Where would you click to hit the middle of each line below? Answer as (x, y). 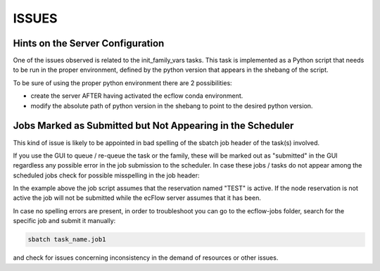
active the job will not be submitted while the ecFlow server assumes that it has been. (137, 198)
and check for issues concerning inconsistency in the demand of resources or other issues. (146, 258)
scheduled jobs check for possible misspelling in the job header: (106, 175)
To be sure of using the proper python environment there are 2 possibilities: (122, 83)
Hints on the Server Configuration (89, 43)
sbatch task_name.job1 (67, 240)
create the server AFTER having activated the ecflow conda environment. (137, 96)
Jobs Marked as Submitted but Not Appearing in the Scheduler (153, 126)
